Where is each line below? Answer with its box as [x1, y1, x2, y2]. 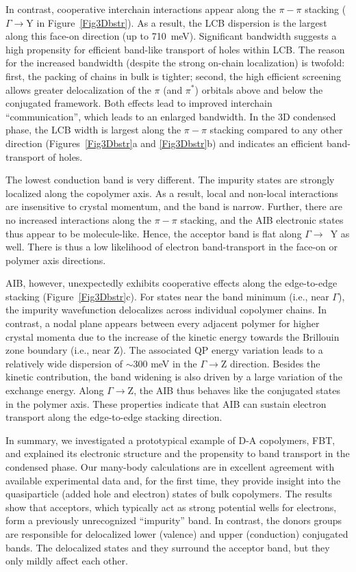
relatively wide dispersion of [5, 356, 123, 370]
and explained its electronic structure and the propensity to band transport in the [5, 446, 350, 460]
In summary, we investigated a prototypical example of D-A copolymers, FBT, [5, 432, 335, 447]
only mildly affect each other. [5, 554, 128, 568]
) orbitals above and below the [194, 82, 323, 96]
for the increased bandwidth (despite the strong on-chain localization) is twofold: [5, 55, 345, 70]
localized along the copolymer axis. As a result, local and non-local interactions [5, 185, 338, 200]
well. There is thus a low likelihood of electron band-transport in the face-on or [5, 239, 338, 254]
